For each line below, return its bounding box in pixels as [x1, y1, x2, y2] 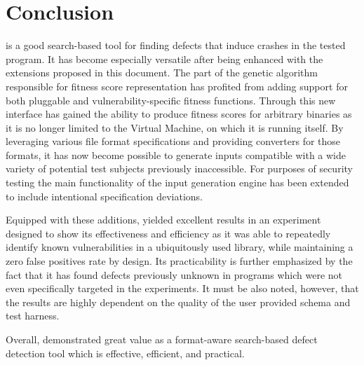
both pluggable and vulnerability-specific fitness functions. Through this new [6, 92, 336, 107]
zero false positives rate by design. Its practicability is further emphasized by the [6, 254, 353, 268]
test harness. [6, 308, 60, 323]
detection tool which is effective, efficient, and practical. [6, 345, 245, 360]
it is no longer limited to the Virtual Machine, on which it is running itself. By [6, 120, 344, 135]
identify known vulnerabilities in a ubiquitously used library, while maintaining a [6, 240, 353, 254]
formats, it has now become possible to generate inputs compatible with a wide [6, 147, 346, 162]
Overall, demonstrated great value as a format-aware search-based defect [6, 332, 318, 346]
